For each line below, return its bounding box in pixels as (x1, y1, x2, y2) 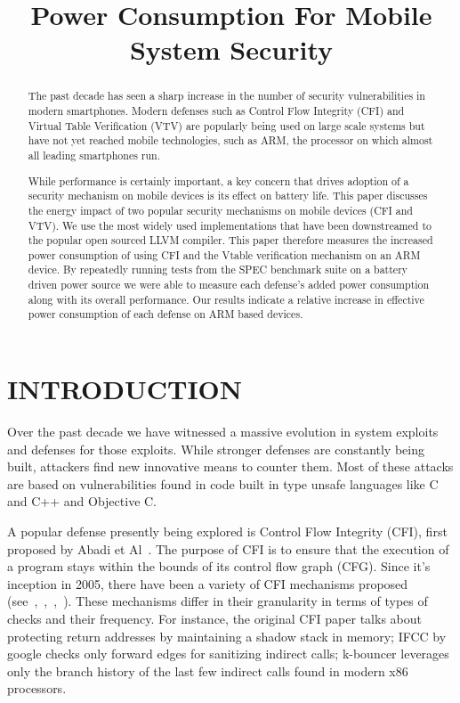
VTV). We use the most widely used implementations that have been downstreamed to (28, 217, 432, 233)
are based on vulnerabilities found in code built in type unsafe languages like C (7, 474, 439, 493)
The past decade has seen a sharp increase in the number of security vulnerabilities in (28, 88, 425, 103)
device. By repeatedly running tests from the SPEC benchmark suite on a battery (28, 262, 408, 277)
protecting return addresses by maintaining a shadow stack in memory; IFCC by (7, 626, 447, 645)
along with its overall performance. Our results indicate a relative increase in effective (28, 291, 424, 307)
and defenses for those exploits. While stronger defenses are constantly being (7, 439, 424, 458)
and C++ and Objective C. (7, 492, 157, 511)
